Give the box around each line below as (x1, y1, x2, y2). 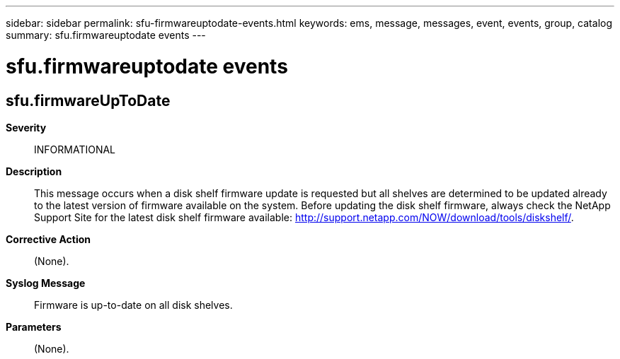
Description (6, 165, 62, 177)
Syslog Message (6, 276, 86, 289)
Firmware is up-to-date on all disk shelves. (34, 298, 233, 311)
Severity (6, 121, 47, 134)
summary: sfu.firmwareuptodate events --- (6, 29, 206, 41)
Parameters (6, 320, 62, 333)
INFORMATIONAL (34, 143, 116, 155)
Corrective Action (6, 233, 91, 245)
